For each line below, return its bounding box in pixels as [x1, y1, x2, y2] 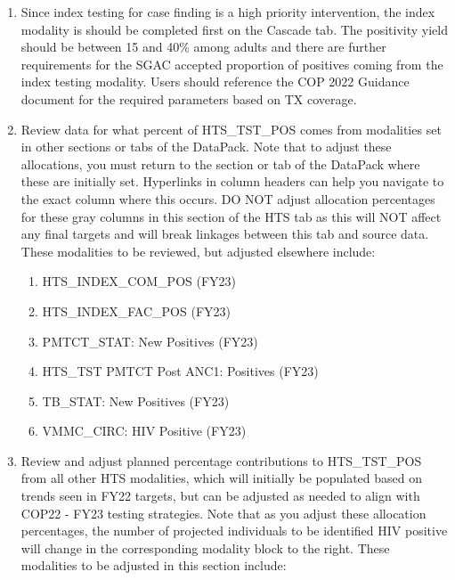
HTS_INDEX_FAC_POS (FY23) [42, 301, 231, 320]
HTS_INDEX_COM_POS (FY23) [42, 272, 237, 290]
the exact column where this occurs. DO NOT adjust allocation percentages [20, 189, 435, 208]
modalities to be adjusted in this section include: [20, 556, 287, 575]
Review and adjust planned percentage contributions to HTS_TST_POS [20, 451, 422, 470]
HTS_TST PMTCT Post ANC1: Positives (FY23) [42, 362, 319, 380]
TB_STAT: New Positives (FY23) [42, 391, 230, 410]
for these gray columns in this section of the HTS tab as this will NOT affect [20, 207, 442, 225]
